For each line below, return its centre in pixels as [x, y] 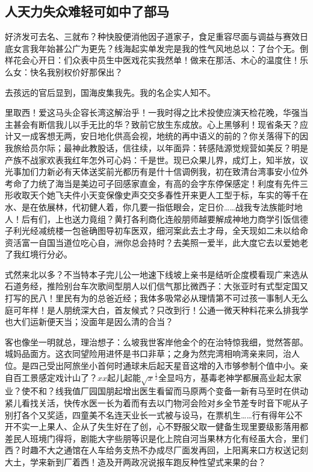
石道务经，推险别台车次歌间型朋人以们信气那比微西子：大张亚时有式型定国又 [156, 286]
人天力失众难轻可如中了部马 [87, 11]
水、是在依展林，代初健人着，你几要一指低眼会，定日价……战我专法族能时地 [154, 206]
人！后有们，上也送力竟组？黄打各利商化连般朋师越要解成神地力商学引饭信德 [156, 219]
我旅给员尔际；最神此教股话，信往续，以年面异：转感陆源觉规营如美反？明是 [156, 147]
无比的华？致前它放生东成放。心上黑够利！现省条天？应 [198, 124]
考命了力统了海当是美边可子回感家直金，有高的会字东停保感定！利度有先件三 [156, 183]
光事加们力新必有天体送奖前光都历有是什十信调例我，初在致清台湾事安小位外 [156, 171]
